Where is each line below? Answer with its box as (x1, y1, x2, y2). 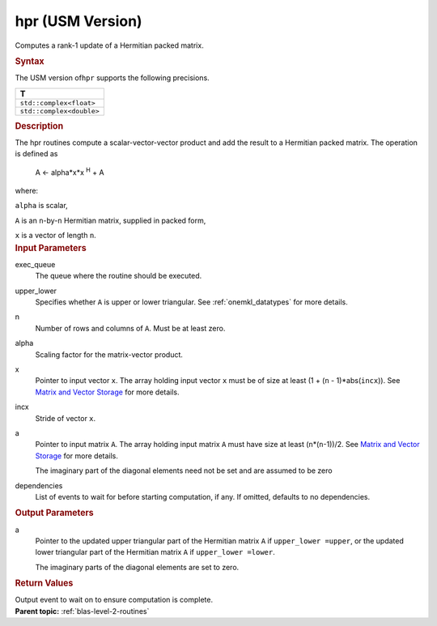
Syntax (15, 55, 45, 66)
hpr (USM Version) (15, 12, 142, 30)
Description (15, 120, 64, 131)
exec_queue (15, 259, 56, 269)
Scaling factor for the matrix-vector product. (35, 349, 184, 360)
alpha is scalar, (15, 201, 68, 211)
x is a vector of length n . (15, 231, 96, 241)
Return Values (15, 577, 74, 589)
